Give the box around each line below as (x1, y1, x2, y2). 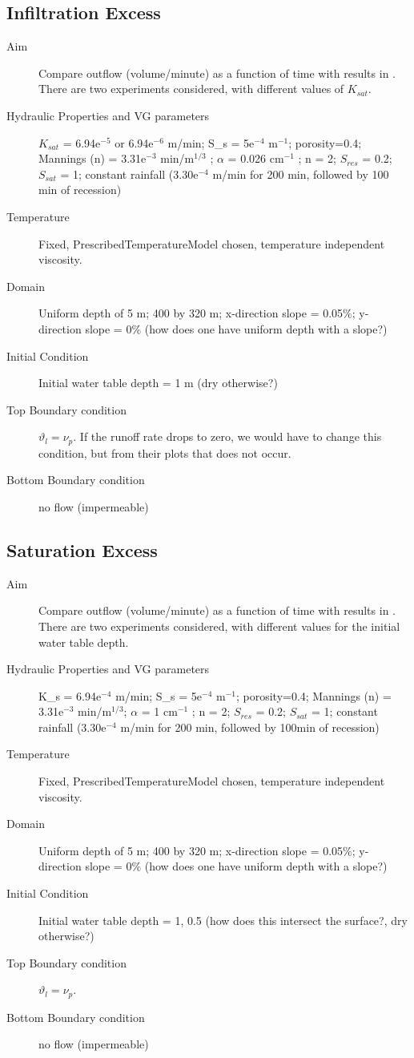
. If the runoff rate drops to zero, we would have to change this (73, 428, 382, 445)
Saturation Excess (6, 537, 158, 562)
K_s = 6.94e (38, 687, 102, 704)
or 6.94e (115, 134, 154, 151)
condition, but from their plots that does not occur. (38, 444, 291, 461)
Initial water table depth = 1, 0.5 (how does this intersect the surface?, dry (38, 911, 408, 928)
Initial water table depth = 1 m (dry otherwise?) (38, 374, 278, 391)
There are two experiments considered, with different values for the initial (38, 617, 400, 634)
